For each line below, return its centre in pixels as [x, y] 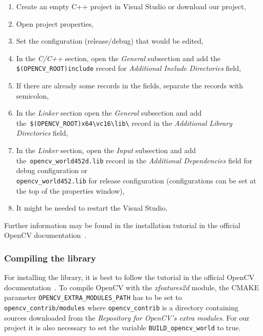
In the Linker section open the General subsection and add [109, 113]
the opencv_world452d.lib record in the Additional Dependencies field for [134, 160]
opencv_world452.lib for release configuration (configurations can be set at [136, 180]
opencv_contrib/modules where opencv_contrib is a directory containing [121, 307]
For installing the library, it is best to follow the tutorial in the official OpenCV [129, 277]
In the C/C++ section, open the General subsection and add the [118, 58]
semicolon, [32, 95]
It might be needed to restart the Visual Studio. [92, 208]
